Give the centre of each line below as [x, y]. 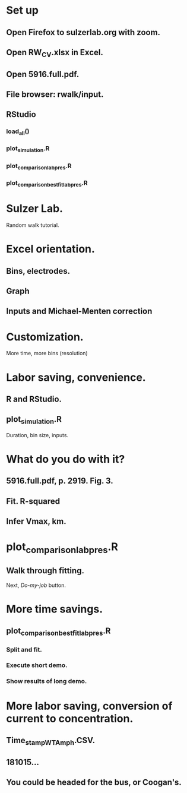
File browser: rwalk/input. [55, 94]
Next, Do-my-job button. [36, 585]
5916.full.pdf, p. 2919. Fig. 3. [60, 481]
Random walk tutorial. [33, 225]
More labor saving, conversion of [89, 706]
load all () [18, 132]
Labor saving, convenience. [76, 377]
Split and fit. [24, 649]
